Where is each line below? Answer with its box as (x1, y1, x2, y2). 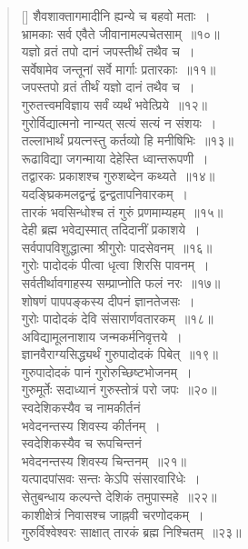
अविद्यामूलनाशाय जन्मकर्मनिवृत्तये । (21, 326, 183, 345)
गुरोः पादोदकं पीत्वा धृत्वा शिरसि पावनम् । (21, 255, 210, 274)
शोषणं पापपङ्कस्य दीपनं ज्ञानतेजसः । (21, 291, 195, 310)
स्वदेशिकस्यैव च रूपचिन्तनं (21, 434, 142, 453)
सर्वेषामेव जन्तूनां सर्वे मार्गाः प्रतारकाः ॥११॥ (21, 59, 216, 78)
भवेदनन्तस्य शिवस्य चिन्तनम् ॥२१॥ (21, 451, 186, 470)
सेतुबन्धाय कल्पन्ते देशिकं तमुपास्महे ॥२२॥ (21, 487, 217, 506)
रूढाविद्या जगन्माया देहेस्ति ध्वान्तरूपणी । (21, 148, 209, 167)
